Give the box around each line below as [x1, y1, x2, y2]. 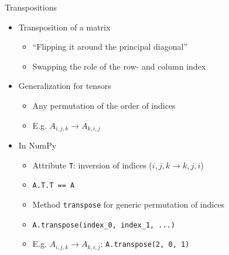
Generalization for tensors [18, 80, 111, 92]
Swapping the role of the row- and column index [32, 60, 206, 72]
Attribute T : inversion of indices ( [32, 158, 152, 171]
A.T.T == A [32, 181, 75, 190]
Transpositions [5, 1, 57, 13]
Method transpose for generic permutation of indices [32, 198, 225, 210]
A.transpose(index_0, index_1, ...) [32, 220, 175, 229]
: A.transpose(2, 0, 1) [100, 237, 190, 250]
